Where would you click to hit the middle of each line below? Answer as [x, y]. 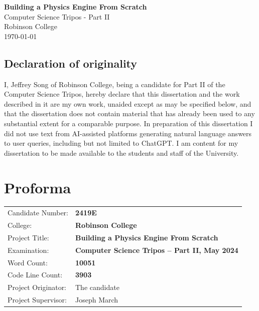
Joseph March [97, 300]
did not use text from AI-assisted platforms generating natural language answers [128, 133]
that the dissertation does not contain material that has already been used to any [129, 113]
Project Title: [28, 237]
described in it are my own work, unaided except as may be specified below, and [128, 103]
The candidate [97, 287]
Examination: [28, 250]
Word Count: [28, 262]
